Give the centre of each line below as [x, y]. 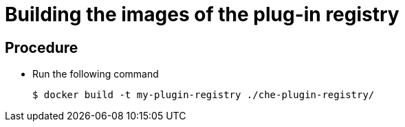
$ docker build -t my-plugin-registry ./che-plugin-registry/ [204, 95]
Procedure [42, 47]
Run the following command [96, 74]
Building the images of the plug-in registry [202, 14]
